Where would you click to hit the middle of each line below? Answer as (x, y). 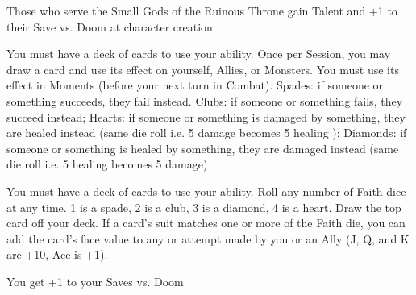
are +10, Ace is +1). (57, 254)
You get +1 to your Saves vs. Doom (95, 281)
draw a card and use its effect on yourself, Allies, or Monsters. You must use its (203, 69)
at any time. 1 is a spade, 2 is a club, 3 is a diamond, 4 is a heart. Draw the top (204, 207)
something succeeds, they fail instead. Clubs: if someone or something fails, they (205, 100)
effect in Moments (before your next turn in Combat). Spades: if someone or (195, 85)
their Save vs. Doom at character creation (110, 26)
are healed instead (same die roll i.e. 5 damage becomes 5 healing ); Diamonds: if (207, 133)
